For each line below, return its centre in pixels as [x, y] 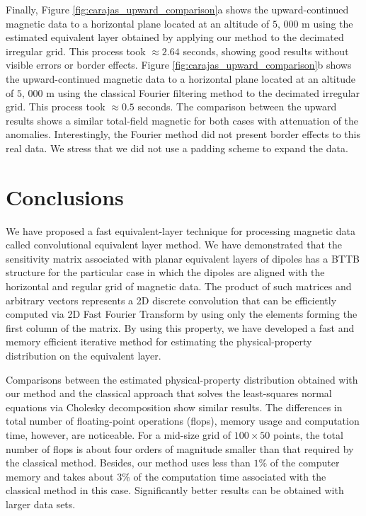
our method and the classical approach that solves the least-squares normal [169, 393]
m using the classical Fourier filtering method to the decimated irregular [203, 92]
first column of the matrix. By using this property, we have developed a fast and [180, 327]
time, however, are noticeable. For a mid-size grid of [119, 434]
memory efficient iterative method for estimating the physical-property [159, 342]
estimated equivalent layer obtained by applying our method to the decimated [175, 37]
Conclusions [65, 196]
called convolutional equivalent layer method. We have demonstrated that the [174, 245]
